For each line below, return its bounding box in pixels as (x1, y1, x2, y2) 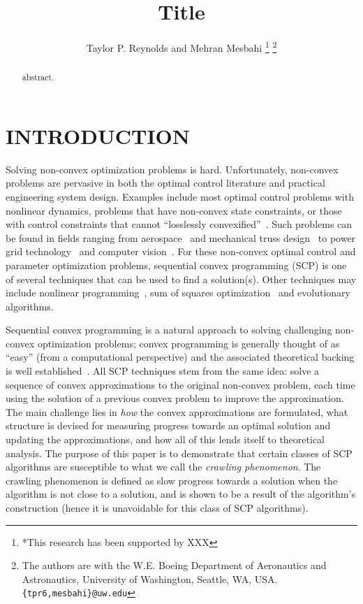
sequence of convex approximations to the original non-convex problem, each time (6, 377, 355, 391)
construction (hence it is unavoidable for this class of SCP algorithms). (6, 501, 309, 515)
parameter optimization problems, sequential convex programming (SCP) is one (6, 257, 347, 272)
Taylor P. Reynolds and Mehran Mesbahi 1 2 (86, 38, 277, 55)
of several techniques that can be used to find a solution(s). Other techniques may (6, 271, 357, 286)
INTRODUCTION (6, 121, 191, 150)
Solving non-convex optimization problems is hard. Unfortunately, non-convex (6, 161, 339, 176)
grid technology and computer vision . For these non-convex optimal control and (6, 244, 356, 259)
